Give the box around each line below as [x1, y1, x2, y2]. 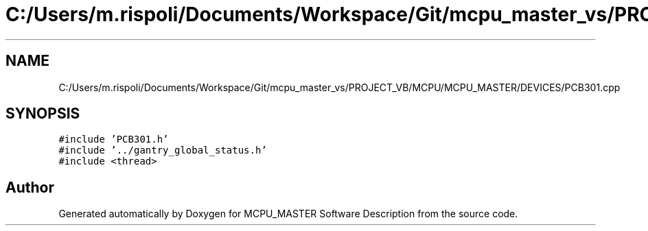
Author [5, 178, 54, 196]
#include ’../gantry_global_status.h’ [58, 145, 267, 156]
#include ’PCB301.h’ [58, 134, 169, 145]
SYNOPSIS [5, 105, 80, 123]
